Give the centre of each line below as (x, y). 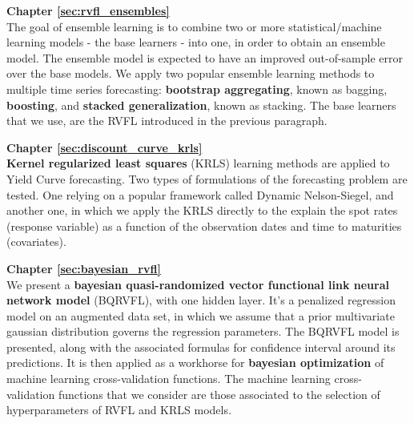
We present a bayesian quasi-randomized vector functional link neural (198, 284)
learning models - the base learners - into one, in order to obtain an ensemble (196, 42)
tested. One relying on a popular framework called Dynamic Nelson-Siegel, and (200, 194)
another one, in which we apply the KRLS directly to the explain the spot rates (202, 210)
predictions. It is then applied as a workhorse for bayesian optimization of (195, 363)
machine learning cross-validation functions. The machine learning (169, 379)
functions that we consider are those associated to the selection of (219, 394)
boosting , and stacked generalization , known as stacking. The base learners (201, 105)
